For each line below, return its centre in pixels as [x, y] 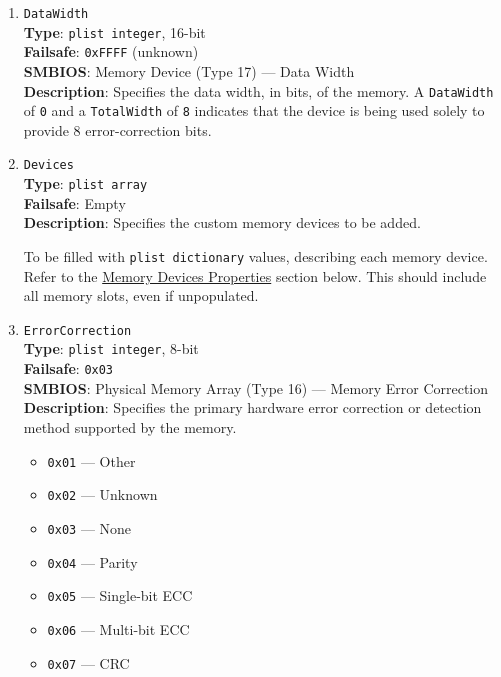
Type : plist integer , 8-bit [111, 348]
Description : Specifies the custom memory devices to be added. [222, 222]
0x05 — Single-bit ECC [120, 595]
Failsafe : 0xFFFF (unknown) [111, 51]
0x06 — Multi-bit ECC [118, 628]
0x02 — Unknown [102, 494]
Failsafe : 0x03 [68, 368]
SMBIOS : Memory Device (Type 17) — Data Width [189, 70]
